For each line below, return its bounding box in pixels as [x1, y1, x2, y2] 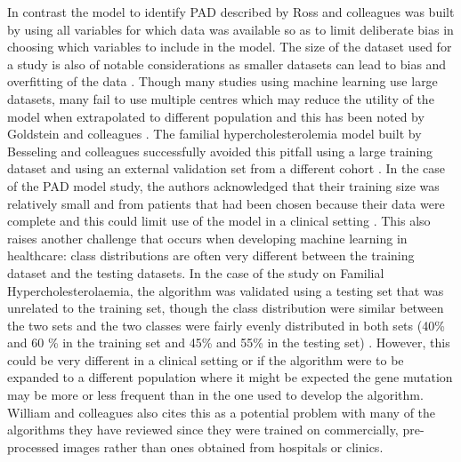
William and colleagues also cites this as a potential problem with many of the [7, 402, 436, 421]
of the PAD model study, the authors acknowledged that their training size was [7, 176, 440, 195]
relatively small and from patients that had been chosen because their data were [7, 194, 445, 212]
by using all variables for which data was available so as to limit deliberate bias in [7, 20, 454, 38]
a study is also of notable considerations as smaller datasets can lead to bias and [7, 54, 447, 73]
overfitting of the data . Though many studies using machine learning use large [7, 72, 438, 91]
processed [7, 437, 60, 456]
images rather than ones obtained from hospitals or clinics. [62, 437, 384, 456]
